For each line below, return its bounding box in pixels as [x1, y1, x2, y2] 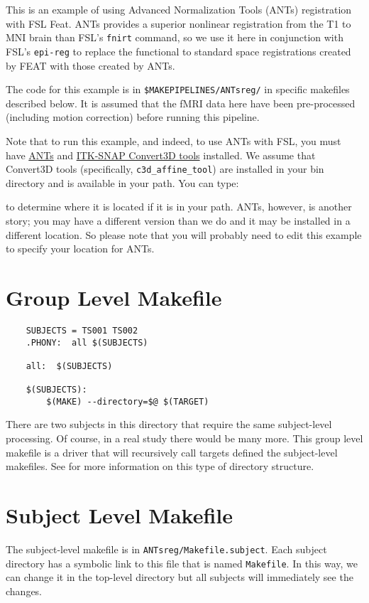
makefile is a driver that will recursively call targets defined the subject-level [6, 444, 338, 459]
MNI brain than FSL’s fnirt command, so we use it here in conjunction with [6, 30, 343, 45]
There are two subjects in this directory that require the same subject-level [6, 417, 332, 432]
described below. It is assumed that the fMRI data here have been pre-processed [6, 95, 356, 110]
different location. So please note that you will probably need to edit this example [6, 227, 362, 242]
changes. [6, 583, 43, 598]
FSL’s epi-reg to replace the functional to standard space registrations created [6, 43, 351, 58]
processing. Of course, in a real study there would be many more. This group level [6, 431, 363, 446]
